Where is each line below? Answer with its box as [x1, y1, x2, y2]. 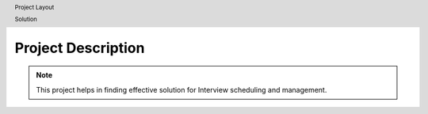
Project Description [14, 39, 145, 57]
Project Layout [14, 3, 55, 11]
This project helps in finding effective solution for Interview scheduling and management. [36, 85, 327, 94]
